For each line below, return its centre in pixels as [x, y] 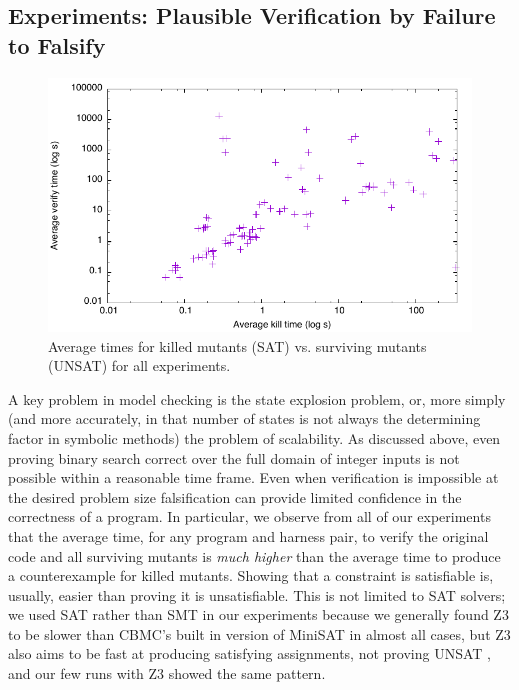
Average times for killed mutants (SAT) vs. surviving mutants [237, 345]
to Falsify [57, 44]
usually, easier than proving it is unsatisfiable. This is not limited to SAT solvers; [257, 594]
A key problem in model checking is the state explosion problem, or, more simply [257, 398]
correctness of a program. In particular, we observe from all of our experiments [249, 516]
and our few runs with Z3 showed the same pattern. [167, 673]
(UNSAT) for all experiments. [139, 365]
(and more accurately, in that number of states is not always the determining [244, 418]
